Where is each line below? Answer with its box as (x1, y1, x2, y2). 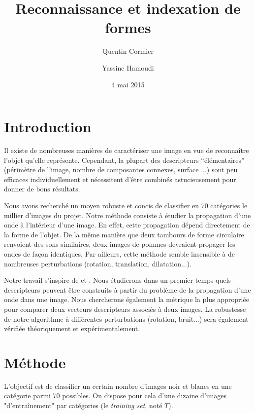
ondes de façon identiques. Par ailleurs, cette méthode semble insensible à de (4, 248, 235, 259)
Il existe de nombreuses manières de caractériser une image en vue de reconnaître (4, 145, 249, 155)
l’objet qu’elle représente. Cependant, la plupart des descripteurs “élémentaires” (4, 154, 245, 165)
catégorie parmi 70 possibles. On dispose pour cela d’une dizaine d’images (4, 390, 227, 401)
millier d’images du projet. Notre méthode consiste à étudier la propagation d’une (4, 210, 251, 220)
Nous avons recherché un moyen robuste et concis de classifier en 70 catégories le (4, 200, 248, 210)
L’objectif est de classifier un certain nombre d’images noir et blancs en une (4, 380, 232, 391)
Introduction (4, 116, 92, 137)
